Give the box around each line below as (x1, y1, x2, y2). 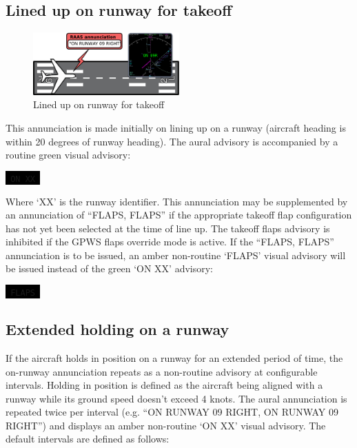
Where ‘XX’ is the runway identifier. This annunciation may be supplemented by (6, 194, 348, 208)
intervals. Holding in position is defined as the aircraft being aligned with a (6, 378, 323, 392)
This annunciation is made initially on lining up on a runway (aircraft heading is (6, 121, 346, 135)
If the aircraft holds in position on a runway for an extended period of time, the (6, 350, 343, 365)
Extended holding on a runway (6, 318, 229, 340)
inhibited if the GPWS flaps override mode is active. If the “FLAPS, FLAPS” (6, 234, 334, 249)
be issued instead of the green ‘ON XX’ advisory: (6, 261, 213, 276)
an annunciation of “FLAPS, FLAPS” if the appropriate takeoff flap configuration (6, 207, 352, 222)
